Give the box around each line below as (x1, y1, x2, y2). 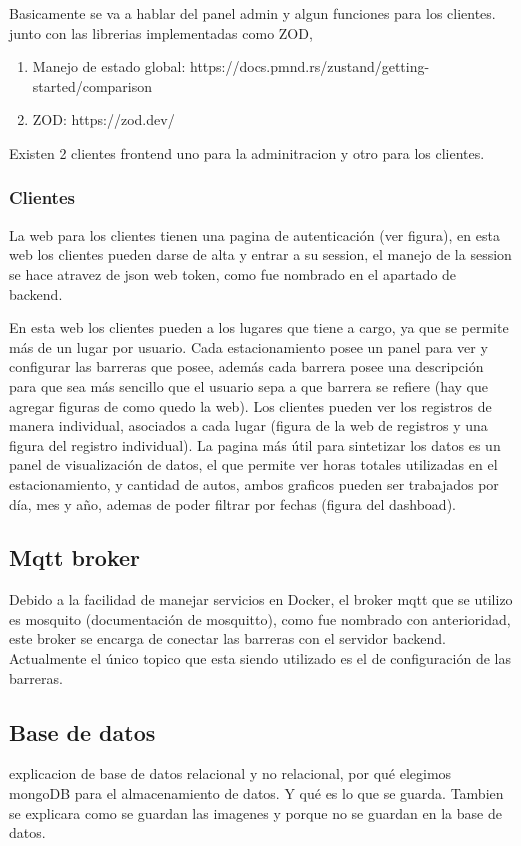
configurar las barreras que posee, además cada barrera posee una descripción (9, 356, 484, 377)
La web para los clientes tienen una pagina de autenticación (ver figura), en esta (9, 224, 500, 245)
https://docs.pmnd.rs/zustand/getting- (189, 56, 430, 77)
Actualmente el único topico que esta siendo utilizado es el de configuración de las (9, 648, 511, 669)
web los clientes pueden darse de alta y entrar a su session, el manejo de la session (9, 244, 512, 265)
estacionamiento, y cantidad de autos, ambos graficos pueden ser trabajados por (9, 473, 499, 494)
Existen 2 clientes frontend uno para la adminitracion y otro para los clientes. (9, 142, 485, 163)
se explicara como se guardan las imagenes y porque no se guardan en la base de (9, 802, 502, 823)
